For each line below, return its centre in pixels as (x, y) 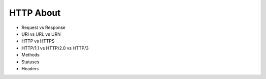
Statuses (30, 62)
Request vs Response (44, 27)
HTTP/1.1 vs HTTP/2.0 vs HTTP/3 (55, 48)
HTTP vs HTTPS (38, 41)
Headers (30, 68)
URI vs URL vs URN (41, 34)
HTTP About (35, 13)
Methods (31, 55)
